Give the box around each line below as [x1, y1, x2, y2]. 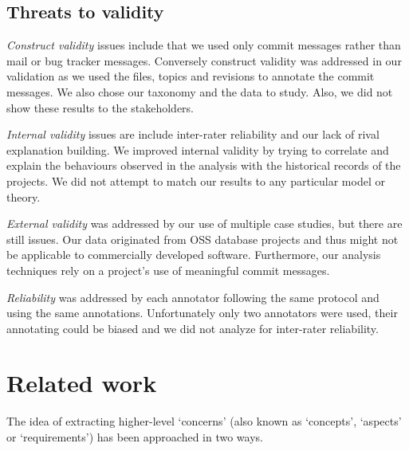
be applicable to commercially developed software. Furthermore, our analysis [6, 246, 381, 263]
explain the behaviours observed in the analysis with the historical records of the [6, 157, 401, 174]
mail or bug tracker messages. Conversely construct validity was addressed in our [6, 52, 402, 69]
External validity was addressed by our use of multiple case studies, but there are [6, 215, 403, 232]
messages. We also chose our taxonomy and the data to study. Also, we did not [6, 83, 393, 100]
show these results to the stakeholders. [6, 99, 195, 116]
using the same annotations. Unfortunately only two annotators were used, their [6, 304, 398, 321]
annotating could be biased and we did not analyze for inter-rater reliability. [6, 320, 379, 336]
